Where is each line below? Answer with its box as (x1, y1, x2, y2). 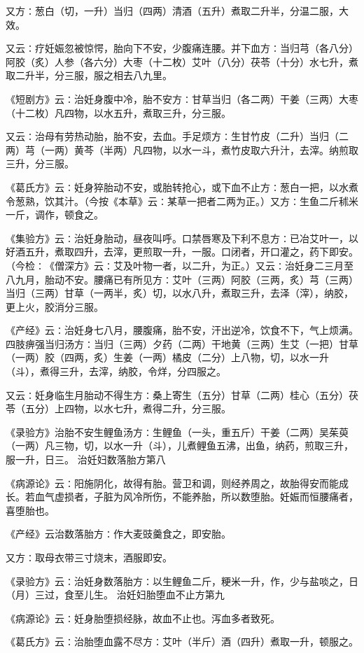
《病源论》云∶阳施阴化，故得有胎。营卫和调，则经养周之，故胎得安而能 (6, 475, 339, 490)
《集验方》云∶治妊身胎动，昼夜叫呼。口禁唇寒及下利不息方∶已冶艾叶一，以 (6, 230, 358, 245)
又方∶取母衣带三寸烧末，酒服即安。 (6, 550, 172, 564)
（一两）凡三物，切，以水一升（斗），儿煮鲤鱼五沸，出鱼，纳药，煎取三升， (6, 438, 353, 453)
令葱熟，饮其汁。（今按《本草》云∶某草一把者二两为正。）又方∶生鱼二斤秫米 (6, 193, 358, 208)
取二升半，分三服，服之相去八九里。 (6, 68, 172, 83)
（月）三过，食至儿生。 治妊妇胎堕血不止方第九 (6, 587, 225, 602)
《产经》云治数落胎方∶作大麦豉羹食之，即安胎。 (6, 526, 231, 541)
